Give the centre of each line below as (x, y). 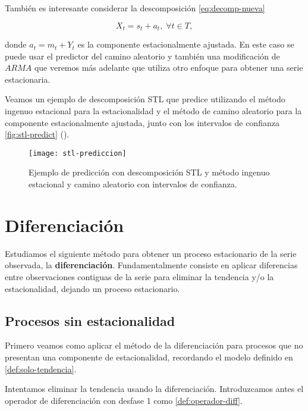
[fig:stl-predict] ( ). (37, 134)
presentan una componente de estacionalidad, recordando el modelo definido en (149, 357)
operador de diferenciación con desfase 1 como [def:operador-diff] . (124, 400)
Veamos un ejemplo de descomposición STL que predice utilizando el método (145, 99)
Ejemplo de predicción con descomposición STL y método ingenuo (149, 172)
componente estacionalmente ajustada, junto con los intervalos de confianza (142, 122)
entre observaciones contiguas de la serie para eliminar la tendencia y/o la (139, 276)
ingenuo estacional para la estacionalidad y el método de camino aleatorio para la (153, 111)
